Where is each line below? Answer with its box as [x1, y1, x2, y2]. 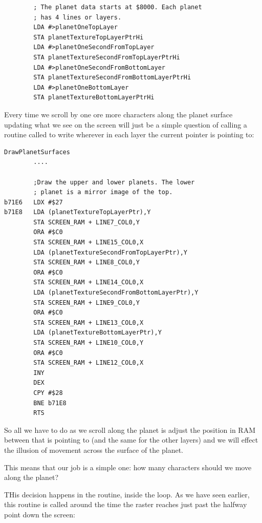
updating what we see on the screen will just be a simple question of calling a [4, 119, 247, 130]
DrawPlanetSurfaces [4, 148, 70, 156]
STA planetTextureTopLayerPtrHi [33, 33, 144, 41]
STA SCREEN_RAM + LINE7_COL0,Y [33, 218, 140, 226]
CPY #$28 [33, 389, 63, 396]
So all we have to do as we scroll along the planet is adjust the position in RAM [4, 424, 255, 435]
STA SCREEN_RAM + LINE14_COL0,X [33, 279, 144, 286]
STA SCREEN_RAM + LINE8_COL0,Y [33, 259, 140, 266]
